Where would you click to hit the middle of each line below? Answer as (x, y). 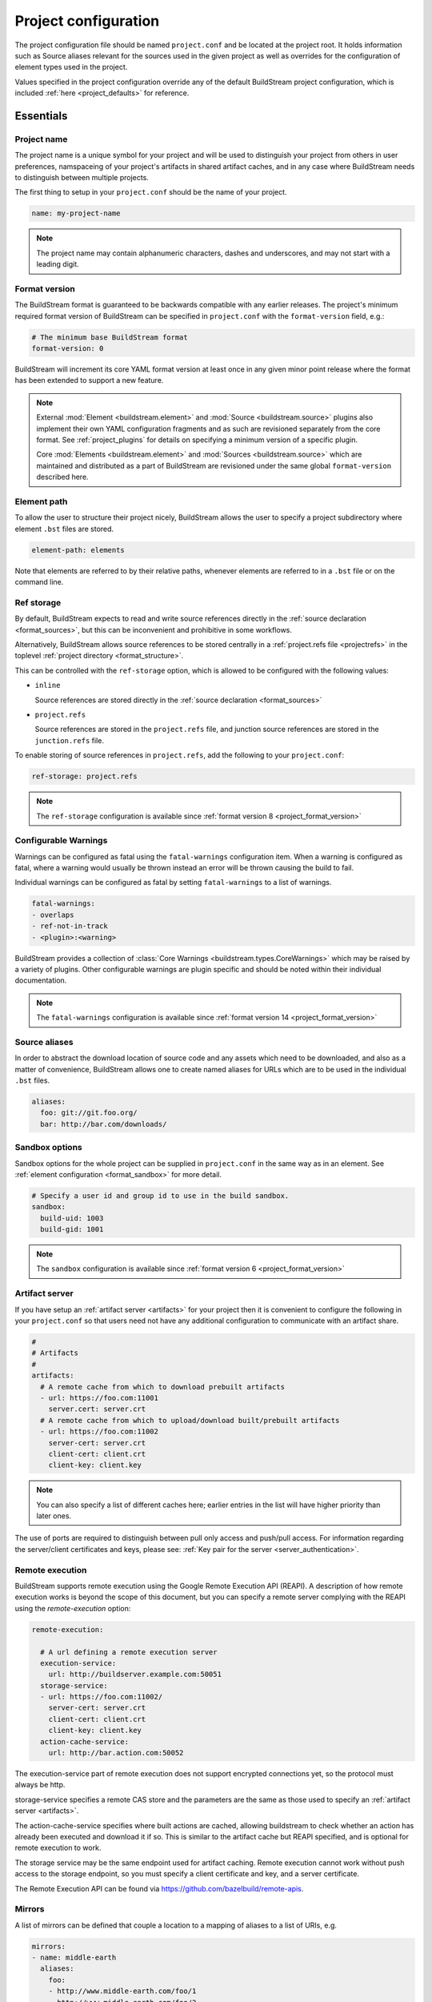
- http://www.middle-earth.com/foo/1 (122, 1991)
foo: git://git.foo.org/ (89, 1113)
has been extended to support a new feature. (89, 380)
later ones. (54, 1516)
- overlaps (53, 915)
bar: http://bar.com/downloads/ (104, 1124)
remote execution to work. (58, 1848)
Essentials (41, 116)
